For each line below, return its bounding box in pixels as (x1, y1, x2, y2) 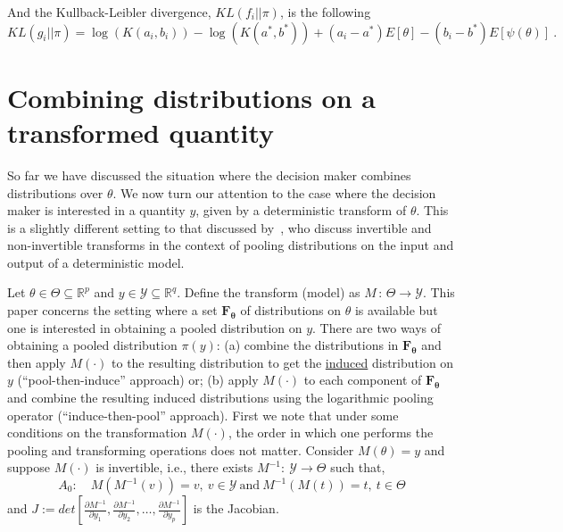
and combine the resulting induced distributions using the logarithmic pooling (7, 388, 434, 407)
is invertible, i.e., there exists (95, 458, 253, 477)
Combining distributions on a (7, 79, 376, 115)
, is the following (279, 3, 371, 21)
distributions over (7, 183, 103, 202)
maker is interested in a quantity (7, 201, 186, 220)
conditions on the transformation (7, 423, 187, 442)
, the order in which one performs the (228, 423, 434, 442)
